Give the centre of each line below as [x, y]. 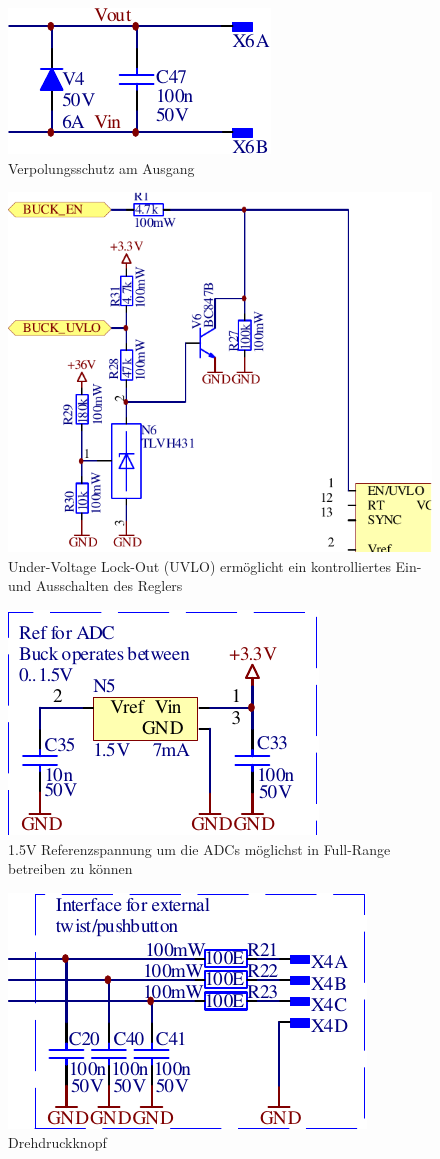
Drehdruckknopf [57, 1142]
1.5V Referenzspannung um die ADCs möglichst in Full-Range [199, 848]
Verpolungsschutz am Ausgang [101, 167]
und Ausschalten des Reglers [95, 585]
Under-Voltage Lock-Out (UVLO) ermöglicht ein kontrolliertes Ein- [215, 565]
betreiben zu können [70, 868]
